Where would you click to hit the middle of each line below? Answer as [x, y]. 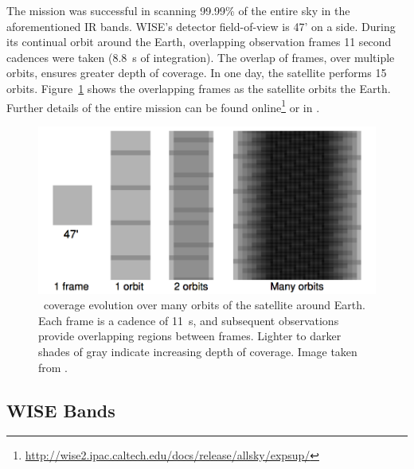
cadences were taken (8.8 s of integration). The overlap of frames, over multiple [201, 57]
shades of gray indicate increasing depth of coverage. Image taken [198, 351]
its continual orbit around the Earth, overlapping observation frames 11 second [199, 42]
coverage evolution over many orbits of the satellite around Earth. [204, 305]
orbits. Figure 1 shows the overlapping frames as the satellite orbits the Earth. [199, 88]
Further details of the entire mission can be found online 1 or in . [163, 106]
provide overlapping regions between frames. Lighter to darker [190, 336]
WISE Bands [61, 410]
